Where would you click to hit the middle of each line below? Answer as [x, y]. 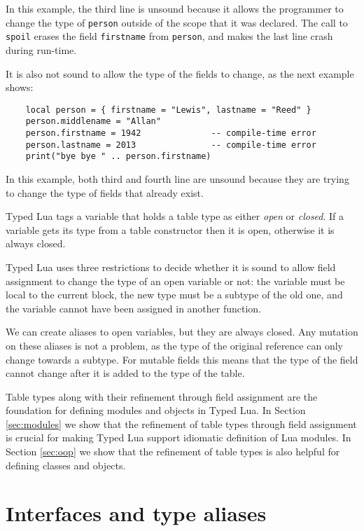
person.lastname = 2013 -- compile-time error [171, 145]
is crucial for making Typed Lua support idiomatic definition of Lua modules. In [178, 437]
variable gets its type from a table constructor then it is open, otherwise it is [170, 229]
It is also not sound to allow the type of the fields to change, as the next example [180, 73]
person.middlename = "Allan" [93, 122]
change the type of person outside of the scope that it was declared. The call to [177, 22]
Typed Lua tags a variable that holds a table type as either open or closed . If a [175, 216]
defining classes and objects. [66, 465]
